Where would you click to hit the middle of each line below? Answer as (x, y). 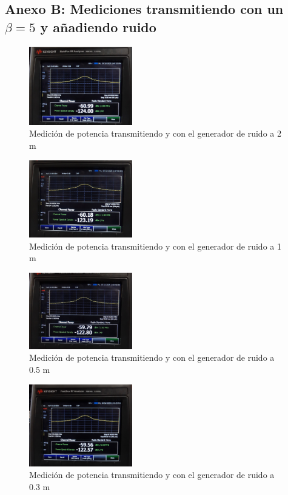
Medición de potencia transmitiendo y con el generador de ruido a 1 (155, 246)
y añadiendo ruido (98, 26)
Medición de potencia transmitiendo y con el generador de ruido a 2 (155, 133)
